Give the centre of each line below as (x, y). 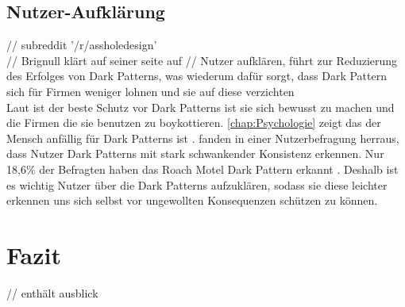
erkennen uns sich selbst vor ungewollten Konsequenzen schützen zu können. (192, 200)
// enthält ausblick (52, 292)
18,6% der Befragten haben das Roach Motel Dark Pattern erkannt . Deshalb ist (202, 169)
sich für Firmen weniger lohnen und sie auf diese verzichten (150, 91)
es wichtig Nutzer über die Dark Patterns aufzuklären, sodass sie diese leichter (197, 184)
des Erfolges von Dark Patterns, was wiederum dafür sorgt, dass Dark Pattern (197, 76)
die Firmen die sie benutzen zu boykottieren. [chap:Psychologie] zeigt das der (194, 123)
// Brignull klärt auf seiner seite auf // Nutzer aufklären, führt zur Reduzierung (202, 60)
